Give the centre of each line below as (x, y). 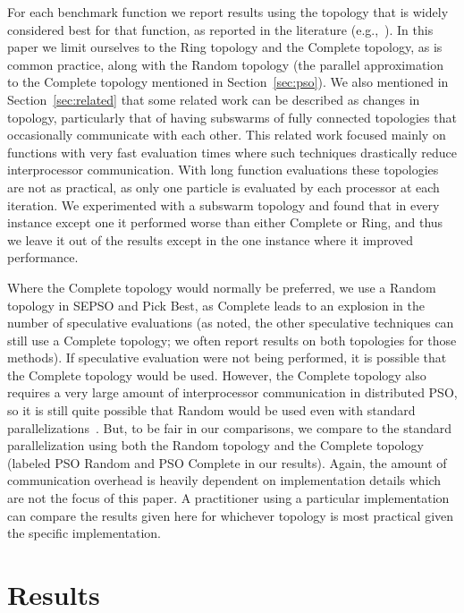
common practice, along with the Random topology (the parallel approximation (226, 64)
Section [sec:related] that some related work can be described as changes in (214, 99)
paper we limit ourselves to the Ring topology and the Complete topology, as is (225, 47)
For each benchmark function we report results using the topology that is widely (228, 12)
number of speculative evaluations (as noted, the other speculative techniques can (231, 323)
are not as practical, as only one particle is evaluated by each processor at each (224, 187)
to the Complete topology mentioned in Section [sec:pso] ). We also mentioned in (228, 82)
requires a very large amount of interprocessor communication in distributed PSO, (232, 392)
